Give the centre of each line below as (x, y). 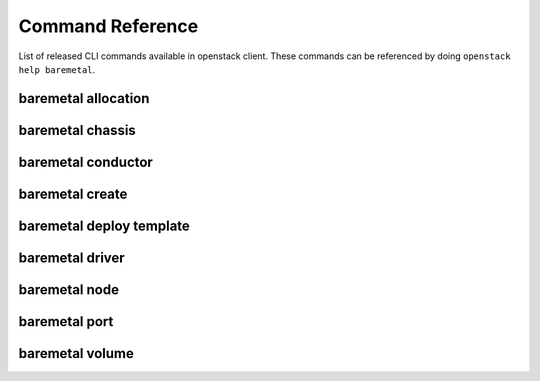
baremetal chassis (77, 130)
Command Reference (108, 26)
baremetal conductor (86, 161)
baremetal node (69, 289)
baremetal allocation (84, 98)
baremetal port (66, 321)
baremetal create (73, 193)
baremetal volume (76, 353)
